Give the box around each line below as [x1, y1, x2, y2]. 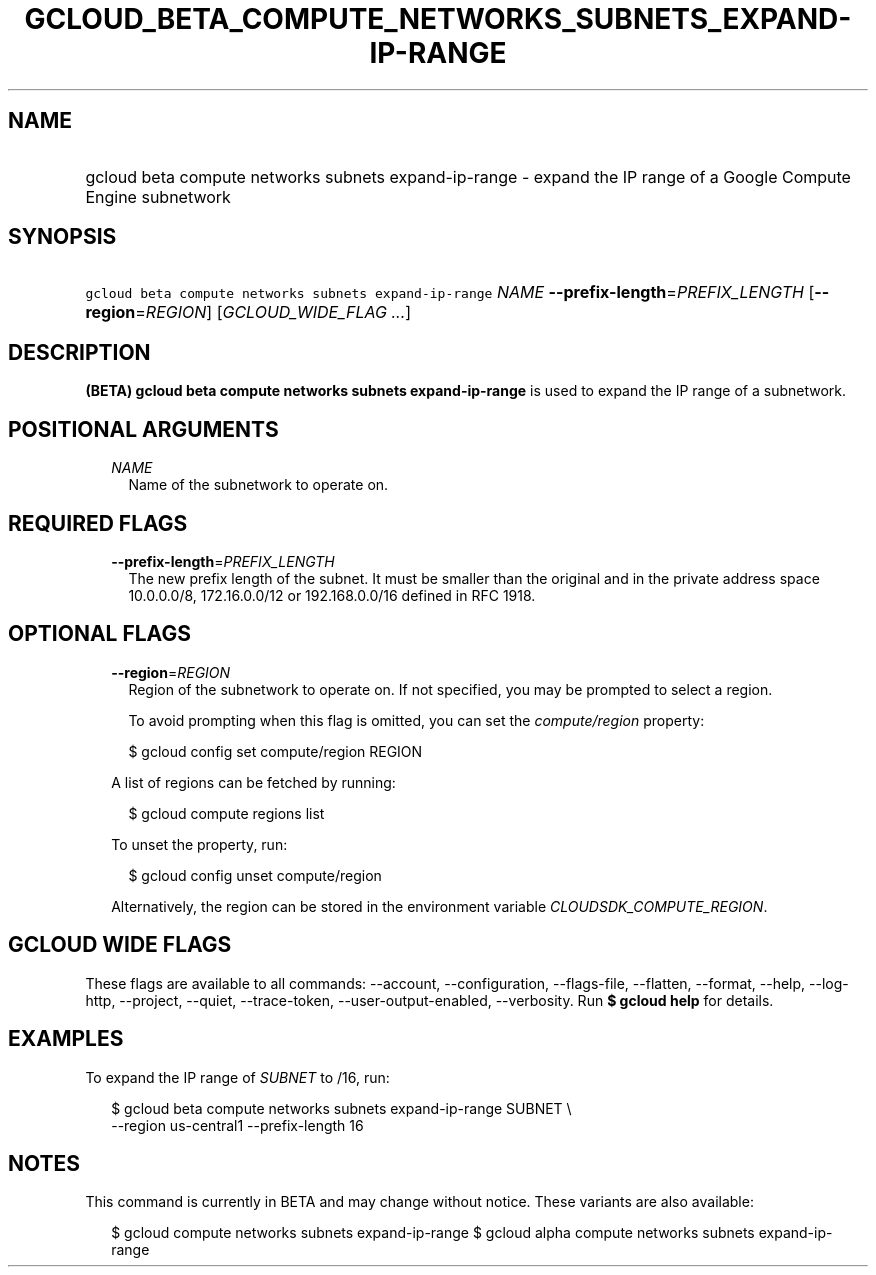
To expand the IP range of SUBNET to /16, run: [85, 1068, 390, 1086]
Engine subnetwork [85, 186, 231, 207]
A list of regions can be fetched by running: [111, 773, 396, 791]
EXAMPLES [8, 1026, 124, 1052]
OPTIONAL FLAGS [8, 621, 191, 647]
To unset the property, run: [111, 835, 288, 853]
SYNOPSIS [8, 224, 117, 250]
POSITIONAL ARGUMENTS [8, 416, 279, 442]
